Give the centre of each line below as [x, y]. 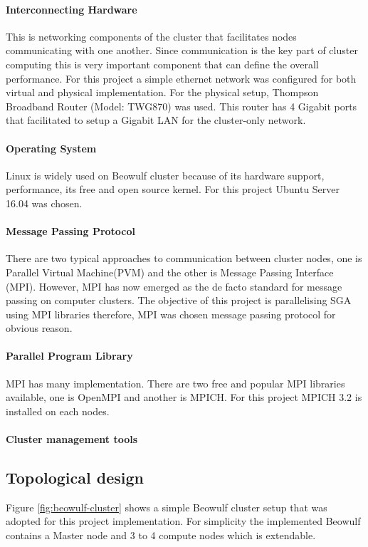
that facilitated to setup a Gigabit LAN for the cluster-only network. [156, 120]
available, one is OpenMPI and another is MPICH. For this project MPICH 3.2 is [184, 397]
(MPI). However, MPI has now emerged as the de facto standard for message [174, 286]
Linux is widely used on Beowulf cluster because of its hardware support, [165, 175]
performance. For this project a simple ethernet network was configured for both [181, 78]
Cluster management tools [72, 439]
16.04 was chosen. [44, 203]
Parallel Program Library [69, 356]
